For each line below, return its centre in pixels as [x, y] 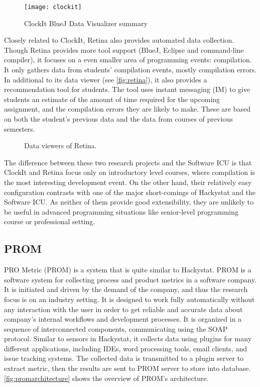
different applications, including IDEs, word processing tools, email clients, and [125, 348]
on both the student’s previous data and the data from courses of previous [118, 119]
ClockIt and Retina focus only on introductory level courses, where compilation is [129, 172]
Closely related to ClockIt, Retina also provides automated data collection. [119, 40]
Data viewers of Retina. [60, 146]
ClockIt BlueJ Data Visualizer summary [86, 23]
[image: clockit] [53, 7]
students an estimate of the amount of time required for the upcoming [112, 99]
